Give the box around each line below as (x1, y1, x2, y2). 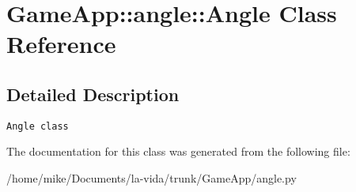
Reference (6, 28, 116, 60)
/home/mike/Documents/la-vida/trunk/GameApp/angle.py (6, 170, 297, 186)
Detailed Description (6, 81, 180, 106)
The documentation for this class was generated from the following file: (6, 143, 350, 160)
